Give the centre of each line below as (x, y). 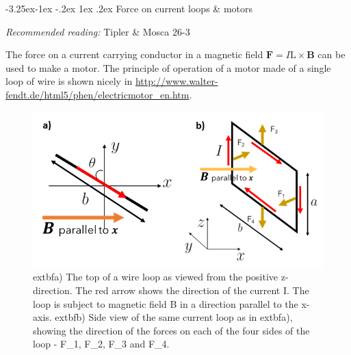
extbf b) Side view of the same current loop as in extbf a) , (174, 317)
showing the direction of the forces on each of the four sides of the (171, 330)
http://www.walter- (177, 81)
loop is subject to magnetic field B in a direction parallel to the (166, 303)
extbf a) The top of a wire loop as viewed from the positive (156, 277)
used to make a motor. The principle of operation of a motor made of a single (168, 67)
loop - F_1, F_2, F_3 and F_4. (101, 344)
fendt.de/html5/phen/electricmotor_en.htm (97, 94)
